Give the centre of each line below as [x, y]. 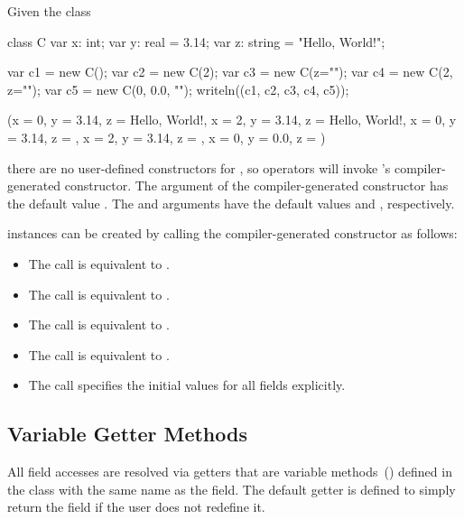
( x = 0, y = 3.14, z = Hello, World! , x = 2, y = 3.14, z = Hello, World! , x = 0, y [232, 120]
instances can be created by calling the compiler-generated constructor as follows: [232, 233]
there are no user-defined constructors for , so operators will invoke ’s [199, 167]
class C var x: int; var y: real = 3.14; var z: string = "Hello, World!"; [196, 41]
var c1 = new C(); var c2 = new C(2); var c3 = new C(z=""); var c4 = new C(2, [230, 72]
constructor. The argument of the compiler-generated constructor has [256, 185]
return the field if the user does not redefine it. [136, 507]
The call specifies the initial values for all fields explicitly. [187, 385]
